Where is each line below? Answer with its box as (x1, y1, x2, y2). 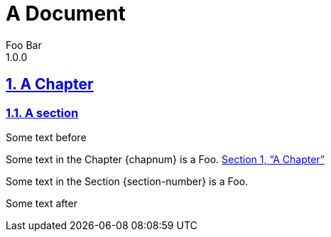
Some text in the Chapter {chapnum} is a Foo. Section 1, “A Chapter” (6, 153, 325, 165)
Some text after (6, 197, 77, 209)
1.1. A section (6, 105, 79, 120)
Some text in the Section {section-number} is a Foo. (6, 175, 249, 187)
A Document (6, 1, 126, 26)
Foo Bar (6, 38, 42, 51)
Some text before (6, 131, 87, 143)
